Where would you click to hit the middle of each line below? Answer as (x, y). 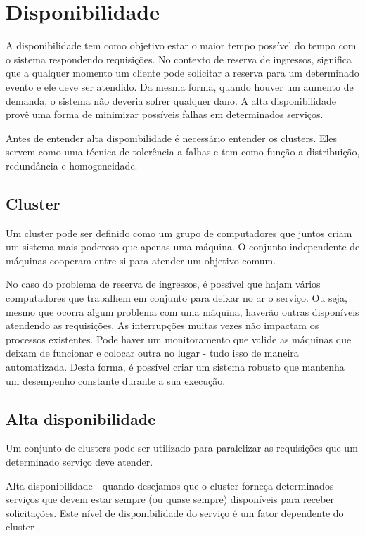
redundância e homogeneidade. (72, 165)
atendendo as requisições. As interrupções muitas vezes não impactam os (162, 325)
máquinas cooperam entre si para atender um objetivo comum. (141, 260)
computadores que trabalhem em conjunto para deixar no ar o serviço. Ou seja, (177, 298)
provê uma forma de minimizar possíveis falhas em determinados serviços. (165, 114)
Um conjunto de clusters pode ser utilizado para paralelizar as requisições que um (182, 448)
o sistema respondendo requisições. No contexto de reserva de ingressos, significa (179, 59)
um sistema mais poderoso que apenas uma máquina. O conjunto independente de (183, 247)
